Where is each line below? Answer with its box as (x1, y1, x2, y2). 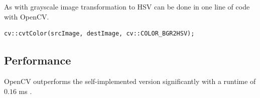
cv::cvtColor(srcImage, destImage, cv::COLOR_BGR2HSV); (4, 30, 195, 37)
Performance (4, 52, 71, 68)
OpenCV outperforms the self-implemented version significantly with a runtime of (4, 75, 256, 86)
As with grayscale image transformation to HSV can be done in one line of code (4, 1, 250, 11)
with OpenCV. (4, 11, 49, 21)
